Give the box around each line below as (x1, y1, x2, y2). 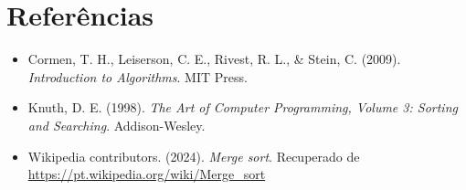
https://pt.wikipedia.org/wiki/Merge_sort (27, 164, 266, 184)
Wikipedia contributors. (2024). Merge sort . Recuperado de (27, 146, 360, 165)
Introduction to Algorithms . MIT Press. (27, 67, 248, 86)
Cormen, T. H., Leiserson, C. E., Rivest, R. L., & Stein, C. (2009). (27, 49, 401, 69)
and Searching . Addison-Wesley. (27, 115, 206, 134)
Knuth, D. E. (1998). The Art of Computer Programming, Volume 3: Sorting (27, 98, 458, 117)
